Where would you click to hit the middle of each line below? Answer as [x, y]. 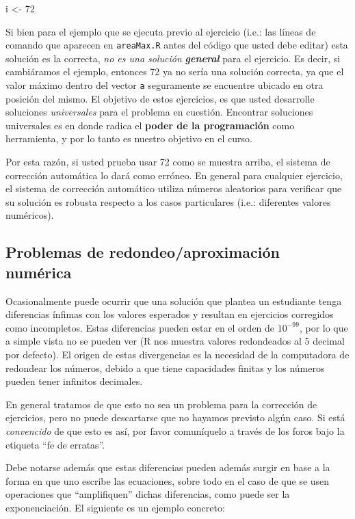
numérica [39, 272]
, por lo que [324, 327]
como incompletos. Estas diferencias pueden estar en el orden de [140, 327]
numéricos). [30, 215]
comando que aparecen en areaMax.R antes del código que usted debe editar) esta [177, 45]
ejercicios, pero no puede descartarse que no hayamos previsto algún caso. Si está [175, 417]
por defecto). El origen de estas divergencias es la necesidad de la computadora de [177, 354]
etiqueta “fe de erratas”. [55, 444]
